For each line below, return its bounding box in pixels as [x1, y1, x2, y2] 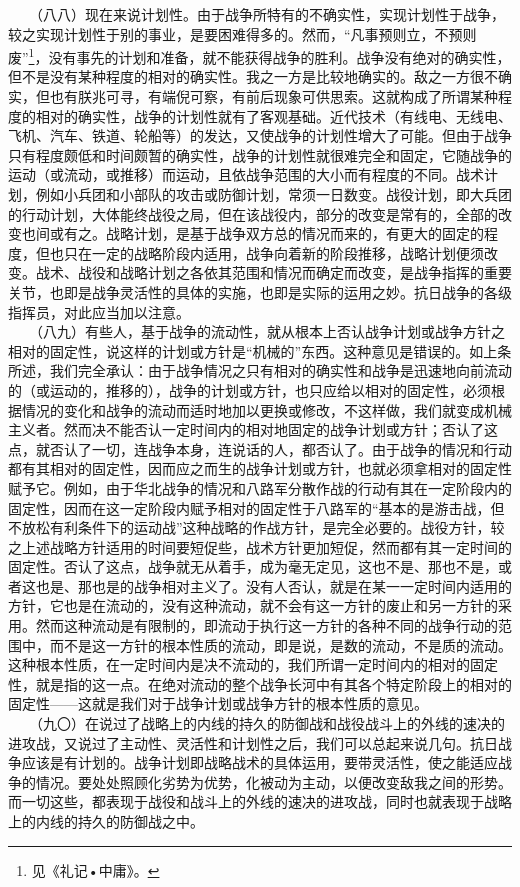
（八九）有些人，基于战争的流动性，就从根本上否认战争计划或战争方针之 [35, 321, 505, 342]
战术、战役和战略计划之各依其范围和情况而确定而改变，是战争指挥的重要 [35, 262, 512, 283]
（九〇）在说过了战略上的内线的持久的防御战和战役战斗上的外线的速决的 [35, 713, 505, 734]
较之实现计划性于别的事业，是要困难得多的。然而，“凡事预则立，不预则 [8, 23, 477, 44]
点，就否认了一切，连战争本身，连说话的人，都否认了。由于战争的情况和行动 [8, 438, 512, 459]
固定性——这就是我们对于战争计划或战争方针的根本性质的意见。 [8, 693, 428, 714]
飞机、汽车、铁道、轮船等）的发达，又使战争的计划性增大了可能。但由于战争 [8, 125, 512, 146]
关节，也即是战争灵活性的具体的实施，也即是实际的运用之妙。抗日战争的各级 [8, 281, 512, 302]
